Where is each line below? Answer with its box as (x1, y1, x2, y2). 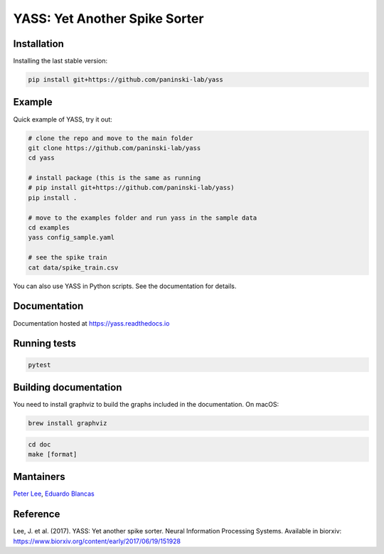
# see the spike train (28, 253, 107, 262)
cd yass (28, 154, 55, 162)
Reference (13, 508, 60, 521)
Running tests (13, 338, 77, 350)
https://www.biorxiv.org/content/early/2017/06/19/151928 (13, 537, 181, 545)
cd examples (28, 224, 70, 232)
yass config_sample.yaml (28, 233, 115, 242)
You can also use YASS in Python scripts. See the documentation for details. (13, 282, 237, 290)
